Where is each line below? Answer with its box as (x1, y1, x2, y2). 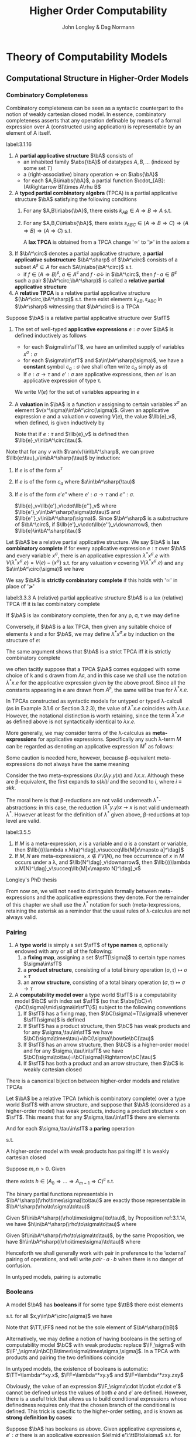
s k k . (6, 784, 16, 792)
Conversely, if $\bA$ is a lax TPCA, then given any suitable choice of (6, 623, 172, 631)
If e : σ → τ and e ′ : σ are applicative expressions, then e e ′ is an (23, 370, 177, 377)
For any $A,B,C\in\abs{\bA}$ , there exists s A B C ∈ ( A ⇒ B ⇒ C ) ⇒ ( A (23, 220, 189, 228)
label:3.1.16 (6, 141, 32, 148)
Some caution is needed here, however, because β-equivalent (6, 754, 156, 761)
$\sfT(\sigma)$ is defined (23, 1016, 85, 1023)
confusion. (6, 1262, 32, 1269)
